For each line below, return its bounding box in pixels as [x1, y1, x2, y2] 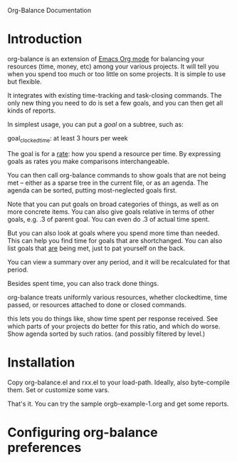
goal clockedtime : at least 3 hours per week [7, 133, 128, 144]
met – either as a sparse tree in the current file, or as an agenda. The [7, 178, 209, 187]
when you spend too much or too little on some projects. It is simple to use [7, 69, 226, 78]
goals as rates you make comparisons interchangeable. [7, 157, 169, 165]
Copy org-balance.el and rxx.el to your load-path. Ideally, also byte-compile [7, 378, 230, 386]
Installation [7, 354, 75, 370]
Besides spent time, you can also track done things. [7, 279, 159, 287]
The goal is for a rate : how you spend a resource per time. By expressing [7, 149, 221, 158]
